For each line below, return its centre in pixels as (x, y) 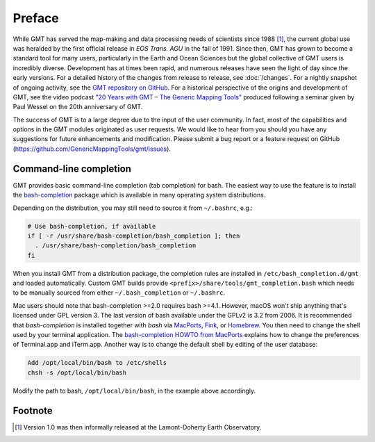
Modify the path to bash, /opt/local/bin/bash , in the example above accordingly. (134, 391)
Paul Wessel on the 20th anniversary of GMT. (78, 107)
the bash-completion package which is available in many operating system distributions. (139, 195)
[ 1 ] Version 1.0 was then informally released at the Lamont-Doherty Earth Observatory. (138, 427)
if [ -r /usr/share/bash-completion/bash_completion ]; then (134, 236)
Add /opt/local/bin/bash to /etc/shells (97, 363)
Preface (36, 18)
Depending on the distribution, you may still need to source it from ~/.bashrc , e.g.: (133, 208)
